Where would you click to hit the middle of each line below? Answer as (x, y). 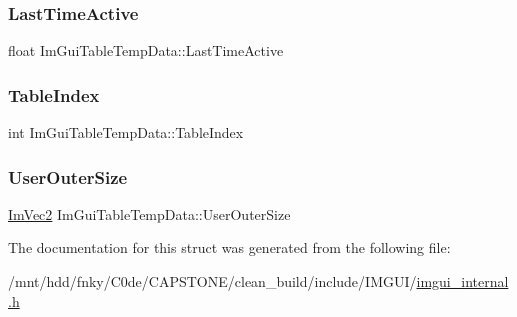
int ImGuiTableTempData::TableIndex (126, 132)
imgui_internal (462, 281)
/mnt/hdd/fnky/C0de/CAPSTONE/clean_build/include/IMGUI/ (212, 281)
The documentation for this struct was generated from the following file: (229, 247)
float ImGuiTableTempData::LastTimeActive (146, 50)
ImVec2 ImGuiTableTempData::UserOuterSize (149, 213)
